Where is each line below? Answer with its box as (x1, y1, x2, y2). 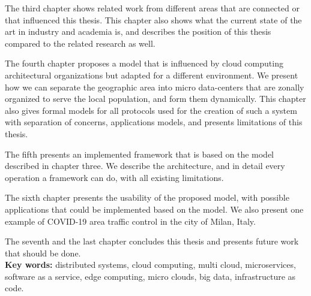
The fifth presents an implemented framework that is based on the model (5, 147, 274, 160)
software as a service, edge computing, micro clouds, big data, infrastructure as (5, 270, 296, 282)
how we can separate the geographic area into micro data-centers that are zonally (5, 80, 304, 93)
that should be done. (5, 246, 81, 259)
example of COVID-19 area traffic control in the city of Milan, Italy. (5, 215, 256, 227)
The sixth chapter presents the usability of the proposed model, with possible (5, 191, 289, 204)
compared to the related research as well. (5, 37, 155, 49)
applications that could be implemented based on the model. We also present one (5, 203, 304, 215)
